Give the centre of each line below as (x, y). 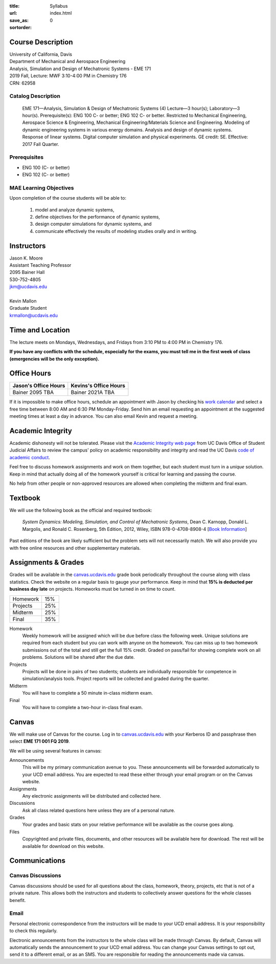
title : (15, 6)
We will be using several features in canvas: (55, 751)
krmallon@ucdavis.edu (34, 315)
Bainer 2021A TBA (93, 393)
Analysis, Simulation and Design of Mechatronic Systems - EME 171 (80, 69)
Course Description (41, 42)
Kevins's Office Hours (98, 385)
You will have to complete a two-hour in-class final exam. (83, 707)
